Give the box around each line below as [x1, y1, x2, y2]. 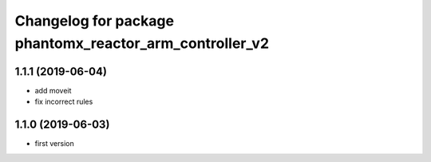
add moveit [34, 85, 72, 95]
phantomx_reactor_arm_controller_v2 [14, 34, 270, 52]
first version [34, 139, 75, 148]
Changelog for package [14, 12, 175, 30]
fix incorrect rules [34, 97, 93, 107]
